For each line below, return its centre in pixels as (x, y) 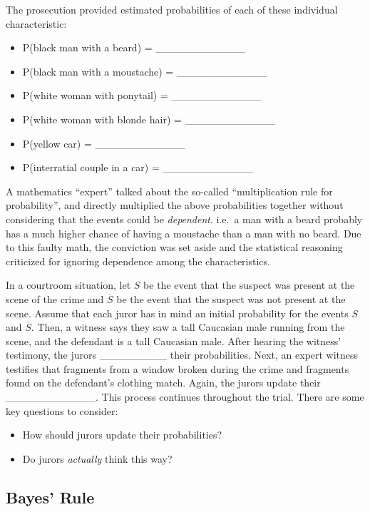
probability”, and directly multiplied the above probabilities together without (175, 205)
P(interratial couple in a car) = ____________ (138, 167)
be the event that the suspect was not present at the (231, 298)
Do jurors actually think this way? (97, 458)
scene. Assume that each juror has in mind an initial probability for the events (177, 313)
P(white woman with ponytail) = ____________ (142, 95)
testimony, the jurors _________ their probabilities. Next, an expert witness (182, 355)
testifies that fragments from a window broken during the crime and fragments (178, 368)
